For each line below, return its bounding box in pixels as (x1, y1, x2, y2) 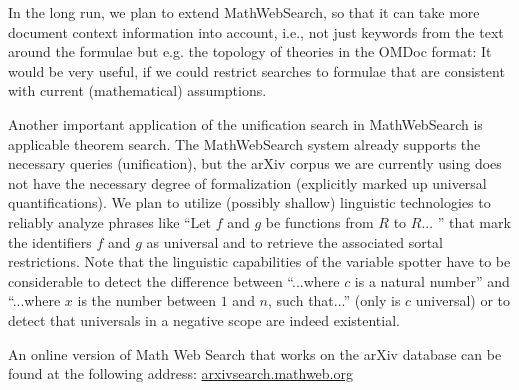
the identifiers (8, 231, 92, 252)
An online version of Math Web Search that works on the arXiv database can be (8, 343, 502, 364)
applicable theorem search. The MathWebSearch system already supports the (8, 133, 481, 154)
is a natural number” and (354, 270, 510, 291)
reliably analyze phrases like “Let (8, 211, 212, 232)
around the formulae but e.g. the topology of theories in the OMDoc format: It (8, 41, 492, 62)
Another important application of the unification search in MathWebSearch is (8, 113, 483, 134)
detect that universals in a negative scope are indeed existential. (8, 309, 400, 330)
